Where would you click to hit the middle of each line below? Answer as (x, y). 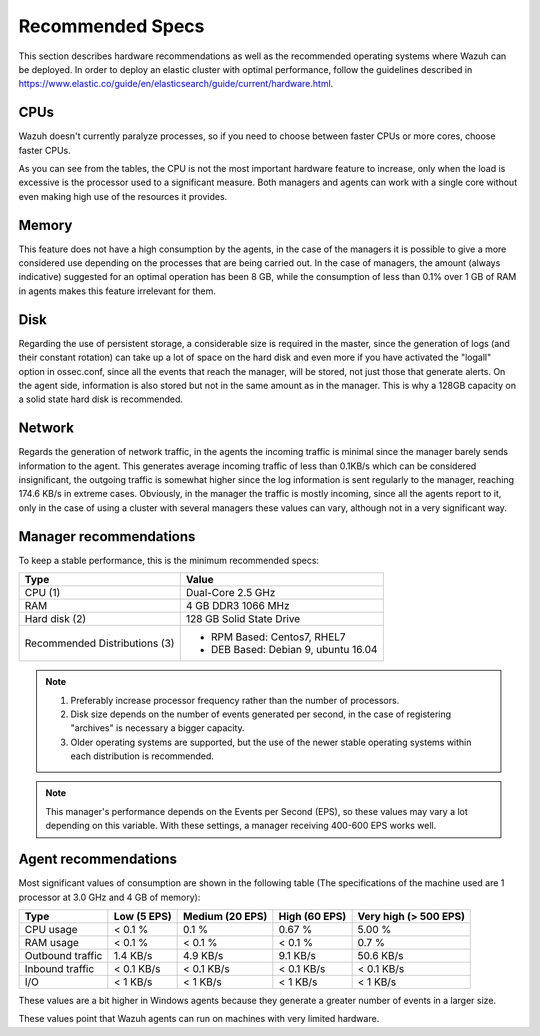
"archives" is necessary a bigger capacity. (157, 728)
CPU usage (51, 929)
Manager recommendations (107, 536)
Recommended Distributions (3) (99, 643)
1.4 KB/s (133, 955)
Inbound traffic (59, 968)
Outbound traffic (63, 955)
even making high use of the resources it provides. (123, 196)
